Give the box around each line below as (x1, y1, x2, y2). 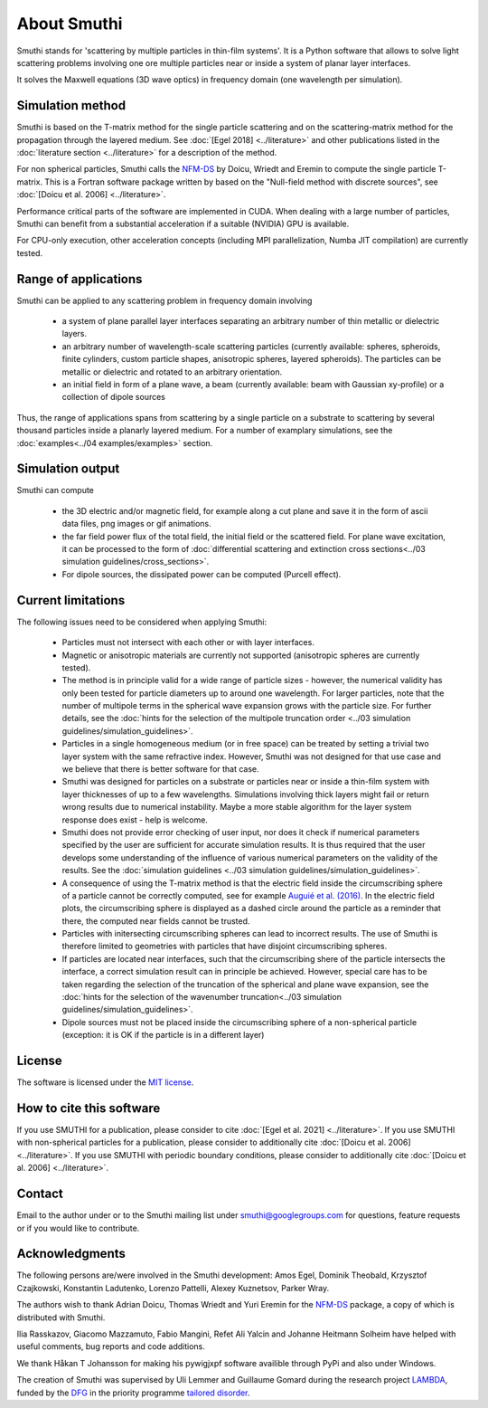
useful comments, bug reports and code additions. (16, 1341, 205, 1352)
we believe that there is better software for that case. (61, 764, 259, 775)
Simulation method (16, 98, 127, 113)
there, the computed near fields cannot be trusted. (61, 915, 250, 927)
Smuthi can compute (16, 485, 95, 496)
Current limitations (16, 593, 126, 608)
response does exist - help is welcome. (61, 814, 208, 825)
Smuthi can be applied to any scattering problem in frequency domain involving (16, 295, 313, 306)
